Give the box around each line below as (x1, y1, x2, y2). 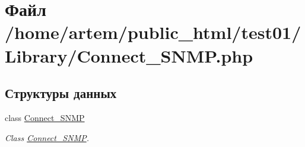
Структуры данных (5, 84, 117, 102)
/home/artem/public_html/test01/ (5, 20, 301, 44)
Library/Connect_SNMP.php (5, 43, 253, 67)
